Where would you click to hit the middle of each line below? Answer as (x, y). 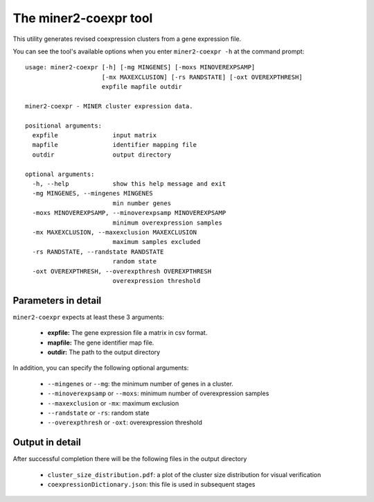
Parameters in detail (57, 301)
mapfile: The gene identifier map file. (101, 343)
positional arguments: (64, 125)
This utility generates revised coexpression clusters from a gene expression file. (127, 39)
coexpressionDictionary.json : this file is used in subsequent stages (151, 485)
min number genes (142, 203)
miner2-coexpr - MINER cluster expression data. (109, 106)
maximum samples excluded (157, 242)
